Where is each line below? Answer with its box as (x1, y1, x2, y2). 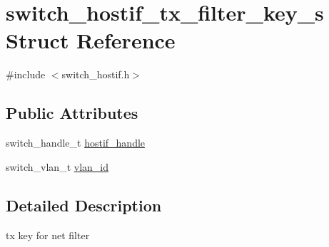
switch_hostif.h (61, 67, 130, 82)
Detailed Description (6, 194, 162, 216)
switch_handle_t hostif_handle (6, 135, 146, 150)
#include (6, 67, 46, 82)
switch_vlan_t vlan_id (6, 159, 108, 174)
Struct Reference (6, 26, 176, 55)
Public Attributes (6, 102, 138, 124)
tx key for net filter (6, 227, 90, 242)
